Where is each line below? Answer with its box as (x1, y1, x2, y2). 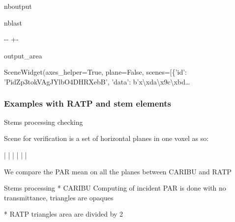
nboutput (4, 1, 32, 11)
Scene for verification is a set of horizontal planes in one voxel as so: (4, 133, 209, 143)
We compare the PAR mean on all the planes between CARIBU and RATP (4, 166, 232, 176)
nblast (4, 17, 23, 28)
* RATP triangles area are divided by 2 (4, 209, 123, 219)
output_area (4, 50, 42, 60)
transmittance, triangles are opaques (4, 192, 114, 202)
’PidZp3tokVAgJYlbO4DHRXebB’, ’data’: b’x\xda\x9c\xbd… (4, 76, 190, 86)
